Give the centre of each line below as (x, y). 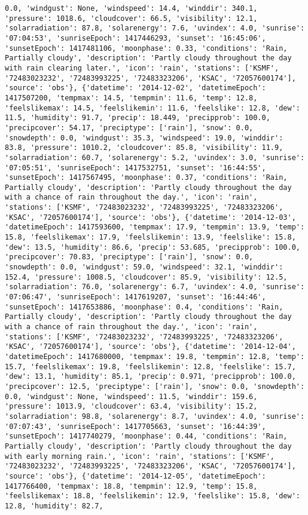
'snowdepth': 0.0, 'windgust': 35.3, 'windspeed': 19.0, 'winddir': (144, 138)
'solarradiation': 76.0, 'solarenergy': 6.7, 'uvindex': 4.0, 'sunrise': (155, 287)
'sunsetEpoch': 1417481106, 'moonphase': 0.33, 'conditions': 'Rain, (146, 48)
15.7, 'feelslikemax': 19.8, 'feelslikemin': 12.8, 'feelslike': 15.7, (150, 367)
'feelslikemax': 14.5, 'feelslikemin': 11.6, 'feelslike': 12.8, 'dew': (153, 108)
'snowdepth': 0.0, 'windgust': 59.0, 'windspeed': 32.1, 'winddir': (144, 267)
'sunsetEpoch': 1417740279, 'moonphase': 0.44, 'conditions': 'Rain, (146, 436)
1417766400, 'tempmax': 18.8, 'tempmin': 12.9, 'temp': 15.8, (131, 486)
